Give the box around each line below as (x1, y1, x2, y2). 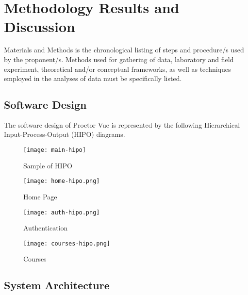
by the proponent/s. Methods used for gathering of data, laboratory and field (4, 54, 234, 64)
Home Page (23, 191, 57, 201)
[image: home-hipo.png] (23, 178, 100, 185)
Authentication (23, 223, 68, 233)
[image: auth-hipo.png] (23, 209, 100, 216)
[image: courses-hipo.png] (23, 240, 110, 247)
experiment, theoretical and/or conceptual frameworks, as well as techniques (4, 64, 231, 74)
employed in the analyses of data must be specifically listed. (4, 73, 182, 83)
